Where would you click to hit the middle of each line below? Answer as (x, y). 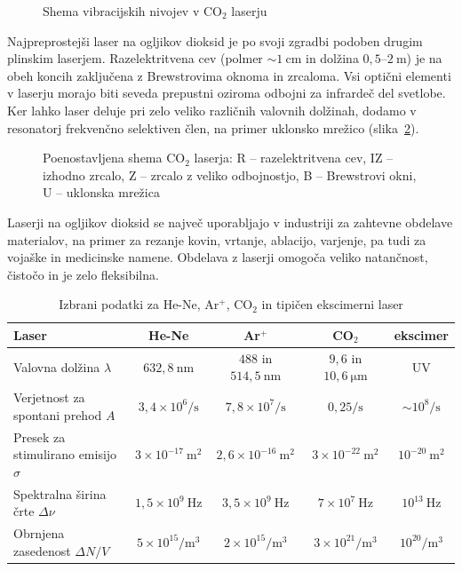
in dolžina (332, 58)
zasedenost (42, 550)
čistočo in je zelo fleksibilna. (83, 274)
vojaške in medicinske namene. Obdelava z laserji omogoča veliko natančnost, (218, 257)
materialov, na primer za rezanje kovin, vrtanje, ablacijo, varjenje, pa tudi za (217, 239)
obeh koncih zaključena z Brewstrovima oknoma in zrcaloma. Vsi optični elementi (229, 75)
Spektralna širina (60, 493)
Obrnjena (39, 533)
